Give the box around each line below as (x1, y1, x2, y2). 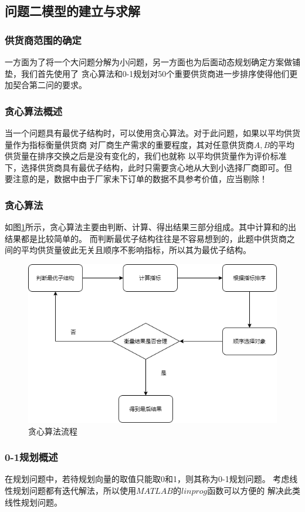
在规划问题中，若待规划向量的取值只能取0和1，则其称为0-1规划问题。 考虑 (5, 473, 290, 485)
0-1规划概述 (5, 450, 58, 464)
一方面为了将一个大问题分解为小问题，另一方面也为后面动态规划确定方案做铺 (5, 56, 300, 68)
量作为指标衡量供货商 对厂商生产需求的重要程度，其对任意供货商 (5, 138, 254, 150)
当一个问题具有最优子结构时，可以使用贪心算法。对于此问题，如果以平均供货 (5, 127, 300, 139)
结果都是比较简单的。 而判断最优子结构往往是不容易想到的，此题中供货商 (5, 232, 287, 244)
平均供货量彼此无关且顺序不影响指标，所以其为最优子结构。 (21, 244, 251, 256)
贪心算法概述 (5, 103, 63, 118)
